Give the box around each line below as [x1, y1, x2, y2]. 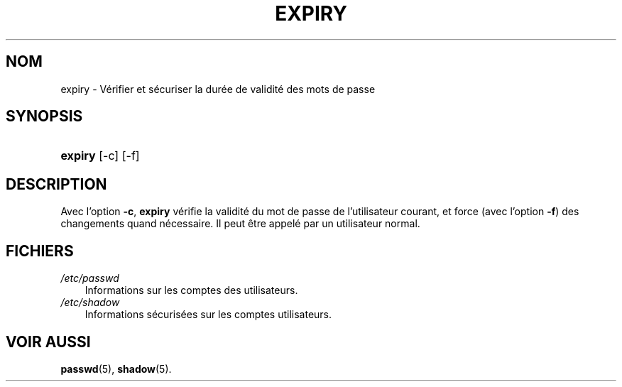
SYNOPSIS [6, 107, 83, 126]
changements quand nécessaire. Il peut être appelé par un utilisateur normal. [60, 217, 420, 230]
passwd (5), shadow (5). [60, 362, 172, 375]
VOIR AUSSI [6, 332, 91, 351]
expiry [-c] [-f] [60, 148, 140, 163]
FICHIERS [6, 241, 74, 260]
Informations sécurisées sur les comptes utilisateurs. [84, 308, 332, 321]
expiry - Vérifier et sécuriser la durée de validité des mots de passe [60, 82, 376, 95]
